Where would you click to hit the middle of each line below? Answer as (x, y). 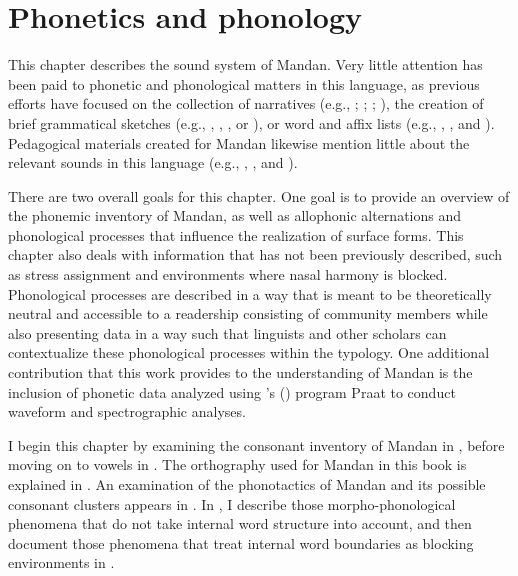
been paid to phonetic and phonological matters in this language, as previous (244, 83)
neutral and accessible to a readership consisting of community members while (248, 313)
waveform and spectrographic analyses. (127, 411)
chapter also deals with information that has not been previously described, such (255, 254)
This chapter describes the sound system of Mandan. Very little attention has (245, 64)
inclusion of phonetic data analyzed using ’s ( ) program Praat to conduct (232, 391)
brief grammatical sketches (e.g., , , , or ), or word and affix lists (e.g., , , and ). (251, 122)
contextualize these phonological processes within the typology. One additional (249, 352)
